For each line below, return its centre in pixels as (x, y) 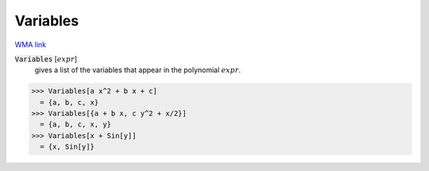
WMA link (31, 45)
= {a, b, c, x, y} (75, 124)
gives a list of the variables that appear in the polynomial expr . (138, 70)
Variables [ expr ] (46, 59)
